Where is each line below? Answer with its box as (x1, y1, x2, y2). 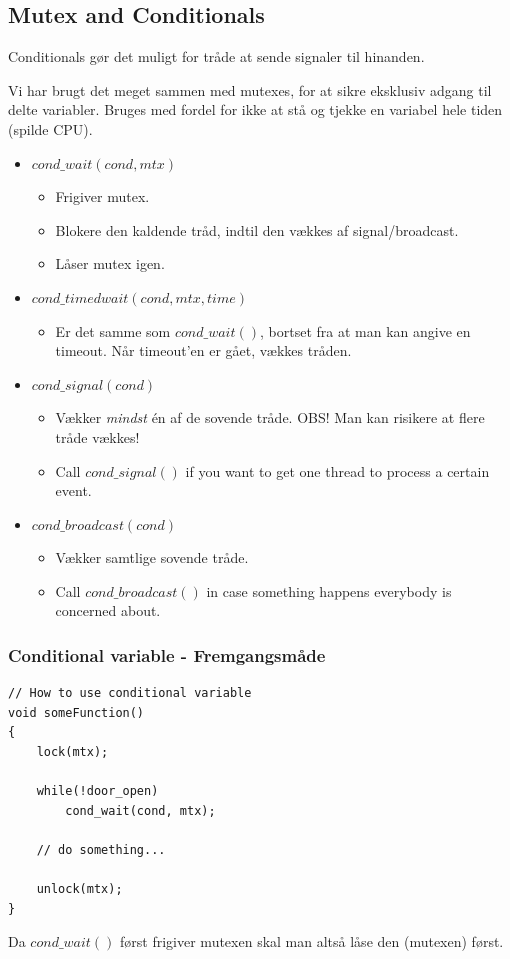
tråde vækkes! (55, 426, 140, 447)
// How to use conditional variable (8, 686, 252, 701)
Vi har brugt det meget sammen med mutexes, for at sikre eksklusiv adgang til (8, 79, 492, 100)
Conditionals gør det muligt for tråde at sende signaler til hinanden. (8, 46, 425, 67)
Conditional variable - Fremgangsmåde (8, 643, 326, 667)
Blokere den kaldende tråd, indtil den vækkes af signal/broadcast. (55, 219, 459, 240)
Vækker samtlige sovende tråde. (55, 547, 249, 568)
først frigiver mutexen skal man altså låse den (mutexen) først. (120, 931, 504, 952)
